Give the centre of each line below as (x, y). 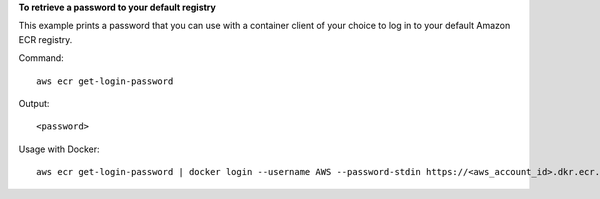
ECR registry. (45, 39)
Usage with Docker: (59, 149)
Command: (41, 58)
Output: (34, 103)
